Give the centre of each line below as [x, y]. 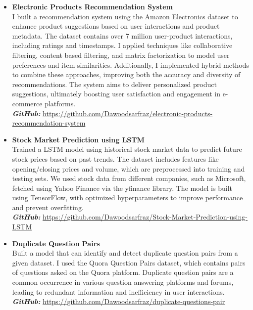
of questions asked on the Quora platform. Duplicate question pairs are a [123, 272]
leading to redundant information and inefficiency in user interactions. [118, 291]
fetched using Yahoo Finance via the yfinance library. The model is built [122, 188]
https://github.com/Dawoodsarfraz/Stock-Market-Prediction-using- [145, 217]
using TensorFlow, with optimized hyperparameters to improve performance [127, 198]
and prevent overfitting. [48, 207]
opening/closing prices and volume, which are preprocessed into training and [128, 168]
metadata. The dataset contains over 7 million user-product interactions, [122, 35]
